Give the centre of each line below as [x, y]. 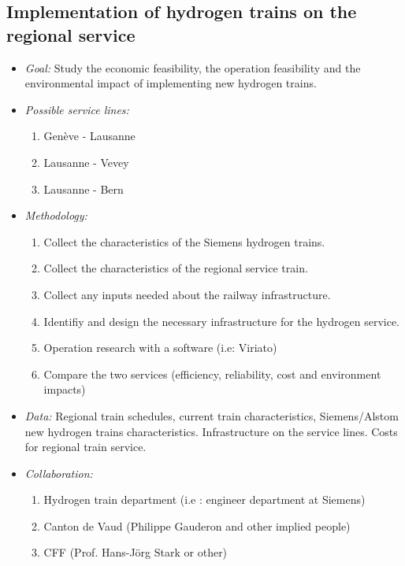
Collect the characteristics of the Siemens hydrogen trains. [184, 241]
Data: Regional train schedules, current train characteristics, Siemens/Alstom [212, 415]
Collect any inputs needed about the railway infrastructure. [187, 294]
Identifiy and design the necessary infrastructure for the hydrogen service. [221, 321]
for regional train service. [85, 447]
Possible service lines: [77, 109]
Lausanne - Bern [84, 189]
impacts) [65, 389]
